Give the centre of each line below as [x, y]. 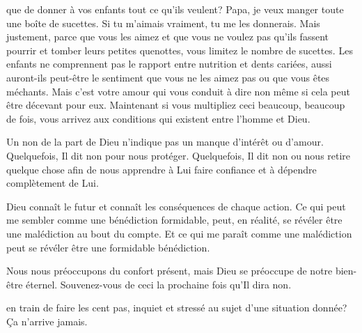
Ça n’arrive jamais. [47, 321]
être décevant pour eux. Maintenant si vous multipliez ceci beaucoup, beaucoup [176, 105]
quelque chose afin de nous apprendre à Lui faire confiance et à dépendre [162, 169]
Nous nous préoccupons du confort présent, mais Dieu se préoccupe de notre [170, 271]
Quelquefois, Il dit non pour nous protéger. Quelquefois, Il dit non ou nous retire [179, 155]
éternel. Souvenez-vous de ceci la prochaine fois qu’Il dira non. [159, 284]
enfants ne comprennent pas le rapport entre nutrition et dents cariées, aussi [169, 64]
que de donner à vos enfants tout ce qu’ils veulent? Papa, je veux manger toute [175, 9]
